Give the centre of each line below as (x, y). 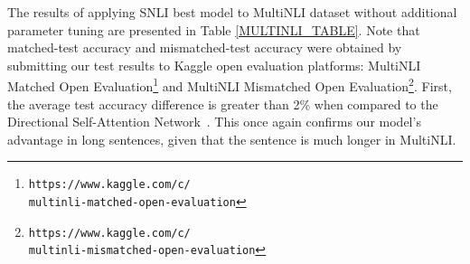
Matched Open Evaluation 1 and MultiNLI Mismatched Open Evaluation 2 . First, (230, 85)
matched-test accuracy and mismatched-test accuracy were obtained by (205, 47)
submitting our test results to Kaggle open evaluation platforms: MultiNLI (214, 65)
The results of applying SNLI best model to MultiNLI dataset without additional (232, 12)
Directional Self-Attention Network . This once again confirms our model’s (214, 122)
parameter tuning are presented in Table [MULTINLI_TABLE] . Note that (214, 29)
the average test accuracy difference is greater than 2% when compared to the (223, 104)
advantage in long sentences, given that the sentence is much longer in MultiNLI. (232, 139)
